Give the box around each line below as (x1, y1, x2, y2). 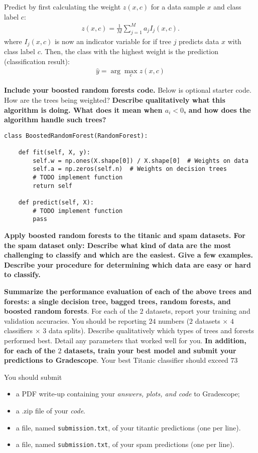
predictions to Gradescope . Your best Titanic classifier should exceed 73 (4, 355, 238, 365)
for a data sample (151, 2, 205, 12)
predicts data (179, 36, 219, 46)
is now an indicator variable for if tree (54, 36, 171, 46)
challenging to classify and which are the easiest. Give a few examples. (4, 250, 253, 260)
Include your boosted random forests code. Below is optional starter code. (4, 85, 251, 95)
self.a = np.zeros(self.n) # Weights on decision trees (33, 165, 227, 173)
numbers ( (158, 315, 190, 326)
